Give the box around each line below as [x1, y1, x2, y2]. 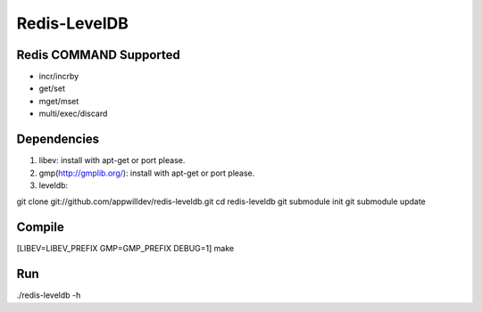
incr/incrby [38, 71, 79, 82]
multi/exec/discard [38, 108, 108, 119]
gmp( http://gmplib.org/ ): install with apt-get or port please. [38, 168, 255, 178]
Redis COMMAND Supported [16, 47, 180, 62]
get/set [38, 83, 66, 94]
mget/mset [38, 95, 79, 106]
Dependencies [16, 132, 100, 147]
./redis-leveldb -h [16, 290, 81, 300]
